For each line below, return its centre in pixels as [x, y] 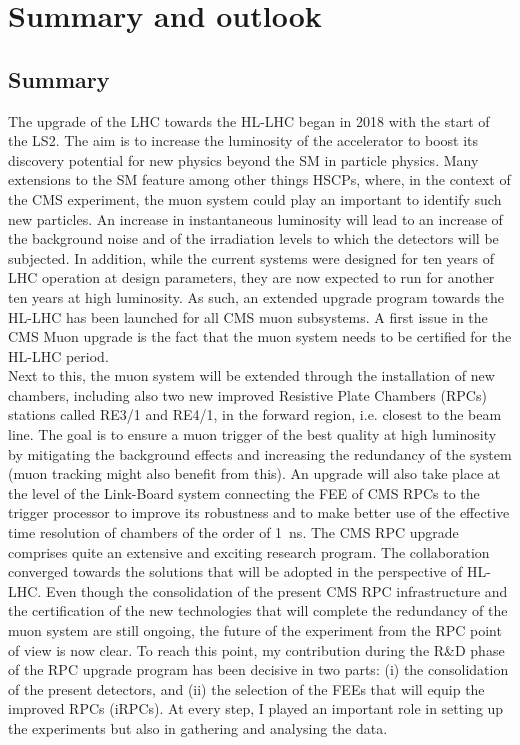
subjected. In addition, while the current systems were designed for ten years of [251, 257]
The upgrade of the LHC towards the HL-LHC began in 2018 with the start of [249, 120]
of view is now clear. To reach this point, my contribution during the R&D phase [256, 649]
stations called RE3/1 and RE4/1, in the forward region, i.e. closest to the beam [255, 414]
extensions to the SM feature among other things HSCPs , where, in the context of [259, 179]
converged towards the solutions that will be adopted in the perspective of [235, 571]
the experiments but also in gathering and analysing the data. [198, 727]
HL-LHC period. [58, 355]
